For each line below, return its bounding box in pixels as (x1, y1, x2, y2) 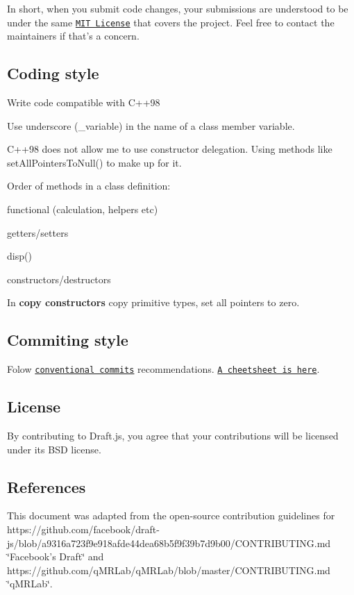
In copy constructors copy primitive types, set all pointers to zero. (7, 295, 300, 310)
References (7, 476, 86, 497)
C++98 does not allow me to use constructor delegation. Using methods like (7, 142, 332, 156)
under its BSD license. (7, 442, 101, 456)
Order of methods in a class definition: (7, 178, 171, 193)
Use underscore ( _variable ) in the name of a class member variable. (7, 118, 295, 133)
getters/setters (7, 225, 69, 240)
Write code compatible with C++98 (7, 95, 160, 110)
